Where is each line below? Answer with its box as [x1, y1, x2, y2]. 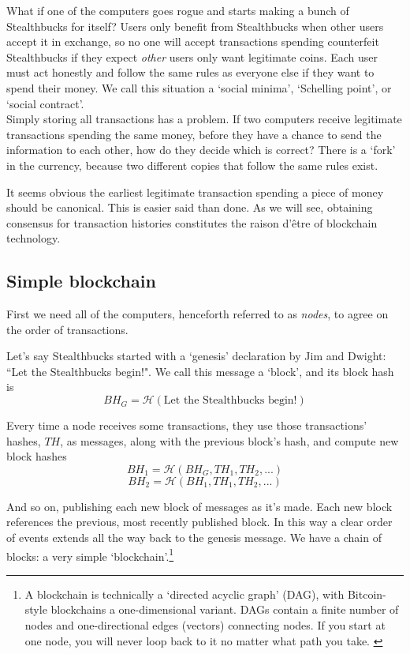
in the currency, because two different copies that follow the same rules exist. [6, 156, 378, 173]
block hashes [6, 448, 67, 464]
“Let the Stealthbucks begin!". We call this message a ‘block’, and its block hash [6, 363, 394, 379]
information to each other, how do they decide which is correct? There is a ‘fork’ [6, 141, 396, 158]
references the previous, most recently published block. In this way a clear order [6, 513, 393, 530]
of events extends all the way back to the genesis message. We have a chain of [6, 529, 382, 546]
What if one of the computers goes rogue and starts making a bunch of [6, 2, 349, 18]
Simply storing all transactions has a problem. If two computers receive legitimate [6, 111, 402, 127]
